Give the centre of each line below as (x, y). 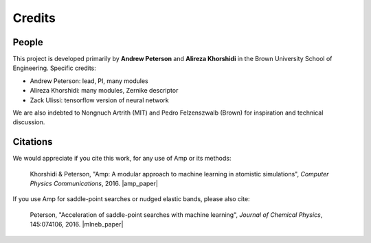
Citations (33, 142)
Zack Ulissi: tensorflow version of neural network (99, 100)
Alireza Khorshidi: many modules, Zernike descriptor (104, 91)
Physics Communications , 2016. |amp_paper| (94, 184)
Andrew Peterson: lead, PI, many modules (89, 81)
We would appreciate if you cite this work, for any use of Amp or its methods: (122, 159)
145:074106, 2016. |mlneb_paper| (77, 224)
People (28, 42)
